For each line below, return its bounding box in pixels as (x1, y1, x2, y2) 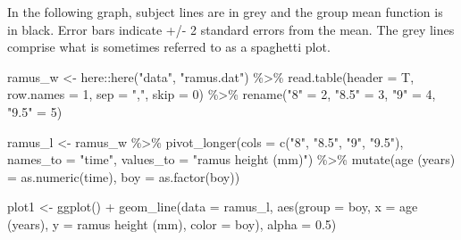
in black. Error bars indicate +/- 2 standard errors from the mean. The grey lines (7, 20, 455, 38)
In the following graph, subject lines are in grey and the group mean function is (7, 3, 443, 21)
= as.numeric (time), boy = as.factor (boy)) (7, 167, 240, 186)
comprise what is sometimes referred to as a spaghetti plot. (7, 37, 331, 56)
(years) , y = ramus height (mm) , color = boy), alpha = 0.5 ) (7, 214, 337, 233)
